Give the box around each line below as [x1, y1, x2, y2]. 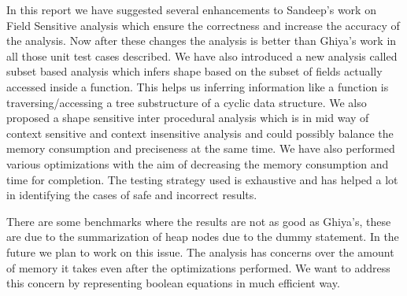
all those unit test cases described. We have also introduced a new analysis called [6, 47, 398, 64]
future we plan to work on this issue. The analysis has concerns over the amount [6, 243, 394, 260]
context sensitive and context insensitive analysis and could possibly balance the [6, 124, 394, 141]
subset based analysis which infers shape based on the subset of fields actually [6, 63, 383, 80]
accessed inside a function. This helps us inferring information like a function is [6, 78, 389, 94]
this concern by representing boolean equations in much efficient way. [6, 275, 340, 291]
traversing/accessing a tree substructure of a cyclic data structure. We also [6, 94, 367, 110]
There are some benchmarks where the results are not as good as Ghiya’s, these [6, 213, 391, 229]
